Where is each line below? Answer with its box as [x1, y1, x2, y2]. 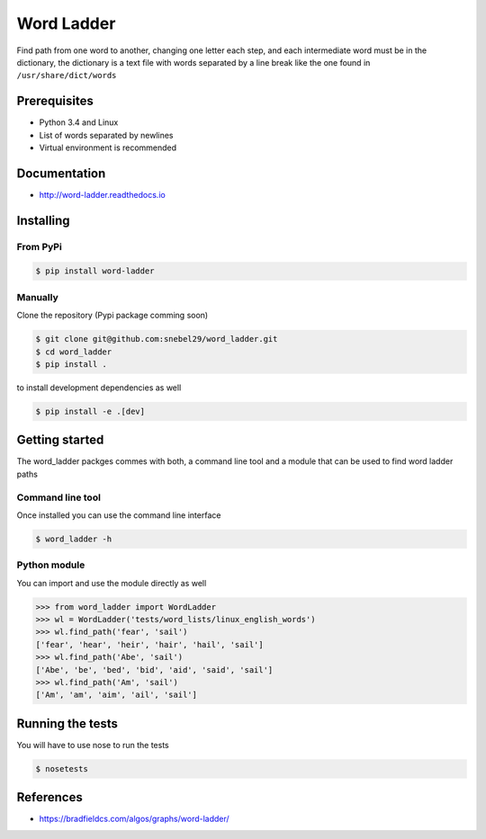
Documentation [16, 165, 106, 181]
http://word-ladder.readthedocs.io [39, 189, 166, 200]
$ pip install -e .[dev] [35, 406, 146, 416]
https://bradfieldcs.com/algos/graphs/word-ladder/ [39, 814, 229, 825]
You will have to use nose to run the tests [16, 739, 170, 750]
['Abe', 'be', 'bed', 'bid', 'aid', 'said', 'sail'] [35, 665, 274, 674]
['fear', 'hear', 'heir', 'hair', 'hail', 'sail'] [35, 639, 265, 649]
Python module [16, 558, 85, 571]
